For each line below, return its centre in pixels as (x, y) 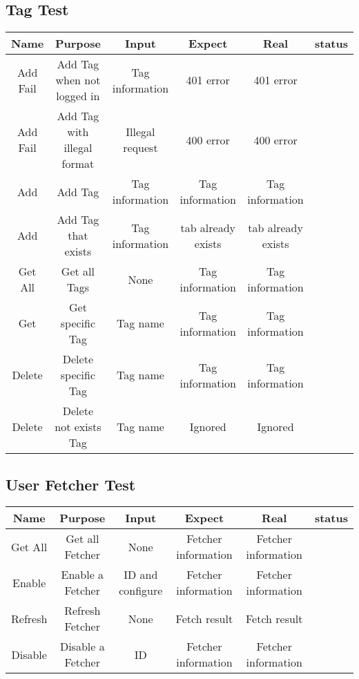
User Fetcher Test (71, 484)
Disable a (82, 647)
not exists (78, 427)
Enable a (83, 575)
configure (141, 591)
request (140, 148)
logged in (78, 96)
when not (78, 80)
